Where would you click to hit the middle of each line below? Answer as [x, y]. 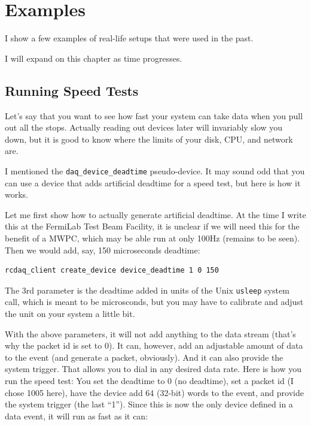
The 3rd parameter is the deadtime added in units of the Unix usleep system [147, 290]
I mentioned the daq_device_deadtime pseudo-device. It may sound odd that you [155, 170]
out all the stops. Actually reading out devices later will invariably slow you [144, 127]
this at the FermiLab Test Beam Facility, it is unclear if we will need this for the [152, 226]
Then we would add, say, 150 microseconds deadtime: [103, 250]
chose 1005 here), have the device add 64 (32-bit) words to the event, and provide [154, 392]
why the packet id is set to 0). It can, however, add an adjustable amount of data [154, 345]
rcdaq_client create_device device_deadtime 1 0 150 [112, 271]
